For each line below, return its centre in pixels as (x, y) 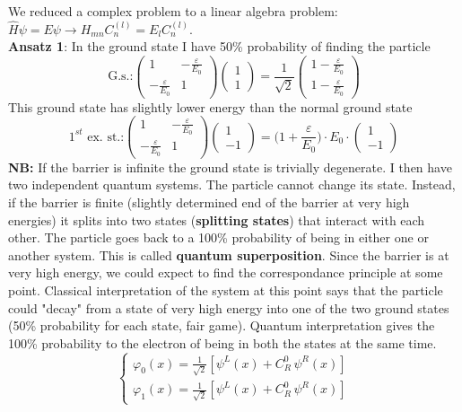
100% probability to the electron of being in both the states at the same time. (222, 342)
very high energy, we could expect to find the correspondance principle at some (226, 272)
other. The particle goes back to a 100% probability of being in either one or (218, 237)
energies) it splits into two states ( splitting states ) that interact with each (217, 219)
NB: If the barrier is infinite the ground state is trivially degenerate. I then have (230, 167)
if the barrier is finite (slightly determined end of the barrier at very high (209, 202)
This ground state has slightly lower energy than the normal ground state (210, 106)
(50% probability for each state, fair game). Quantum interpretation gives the (222, 325)
